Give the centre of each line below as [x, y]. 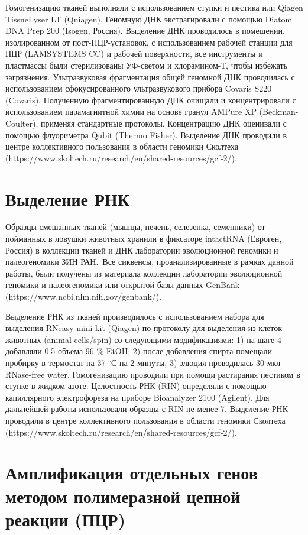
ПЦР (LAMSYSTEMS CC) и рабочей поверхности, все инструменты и [134, 54]
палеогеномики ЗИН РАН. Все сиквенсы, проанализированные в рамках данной [150, 262]
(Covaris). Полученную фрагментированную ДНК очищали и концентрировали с [151, 100]
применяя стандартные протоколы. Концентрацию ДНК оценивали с [163, 123]
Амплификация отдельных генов [132, 473]
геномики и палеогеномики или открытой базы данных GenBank [123, 285]
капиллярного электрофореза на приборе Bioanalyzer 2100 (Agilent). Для [137, 397]
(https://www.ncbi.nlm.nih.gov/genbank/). [84, 296]
